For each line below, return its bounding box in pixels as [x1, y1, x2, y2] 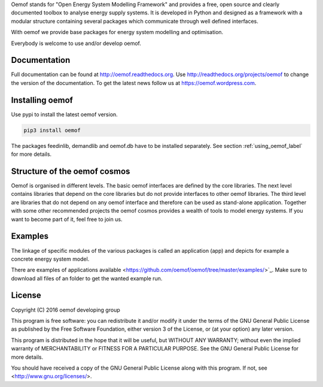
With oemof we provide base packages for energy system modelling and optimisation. [11, 29, 224, 36]
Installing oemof [11, 95, 73, 105]
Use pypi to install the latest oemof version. [11, 111, 118, 118]
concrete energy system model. [11, 255, 90, 262]
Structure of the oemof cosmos [11, 166, 130, 176]
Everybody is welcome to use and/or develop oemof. [11, 40, 142, 47]
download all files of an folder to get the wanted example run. [11, 274, 163, 282]
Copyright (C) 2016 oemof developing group [11, 306, 120, 313]
